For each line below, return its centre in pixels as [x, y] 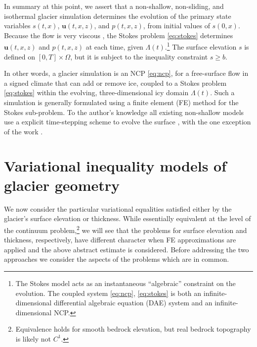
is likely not [33, 338]
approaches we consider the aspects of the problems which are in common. [117, 259]
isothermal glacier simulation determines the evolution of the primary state [118, 16]
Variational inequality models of [115, 165]
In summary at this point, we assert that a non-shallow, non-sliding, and [114, 6]
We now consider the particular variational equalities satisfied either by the [118, 208]
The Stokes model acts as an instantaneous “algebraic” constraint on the [126, 283]
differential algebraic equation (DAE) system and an [133, 303]
